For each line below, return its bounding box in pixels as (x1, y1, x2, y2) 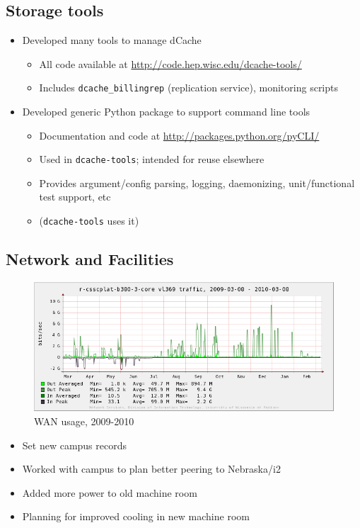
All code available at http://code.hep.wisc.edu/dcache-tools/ (39, 56, 302, 71)
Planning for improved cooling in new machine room (22, 509, 250, 524)
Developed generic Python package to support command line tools (22, 104, 310, 119)
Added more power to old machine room (22, 485, 197, 500)
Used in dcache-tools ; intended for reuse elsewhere (39, 152, 265, 167)
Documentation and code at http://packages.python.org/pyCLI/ (39, 128, 320, 142)
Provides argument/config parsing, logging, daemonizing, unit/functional (39, 175, 355, 190)
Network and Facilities (6, 248, 174, 270)
